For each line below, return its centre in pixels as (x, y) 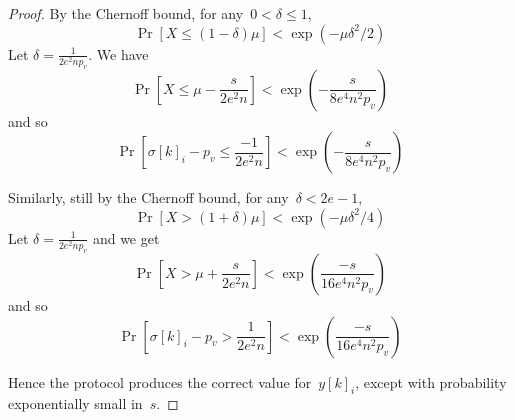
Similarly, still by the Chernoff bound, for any (148, 197)
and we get (126, 237)
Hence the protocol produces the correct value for (160, 381)
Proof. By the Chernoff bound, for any (126, 13)
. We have (118, 53)
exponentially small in (75, 403)
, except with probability (431, 381)
